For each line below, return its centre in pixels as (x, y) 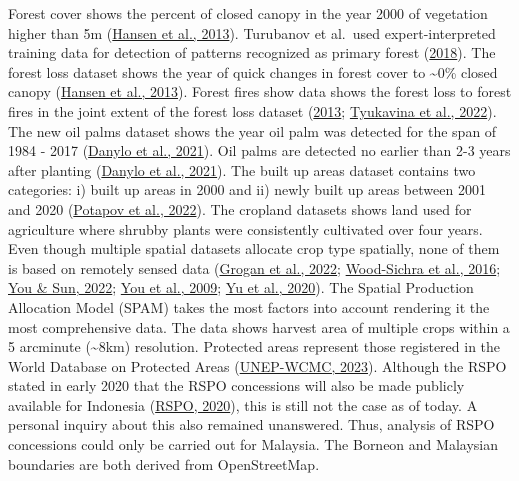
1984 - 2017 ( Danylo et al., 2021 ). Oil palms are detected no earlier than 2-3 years (259, 150)
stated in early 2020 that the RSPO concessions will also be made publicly (236, 385)
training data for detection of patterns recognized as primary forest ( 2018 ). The (252, 52)
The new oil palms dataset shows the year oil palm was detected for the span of (252, 130)
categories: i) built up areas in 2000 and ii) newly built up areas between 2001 (247, 189)
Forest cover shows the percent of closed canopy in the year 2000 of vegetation (248, 13)
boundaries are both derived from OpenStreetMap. (164, 463)
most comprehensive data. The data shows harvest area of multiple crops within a (259, 326)
